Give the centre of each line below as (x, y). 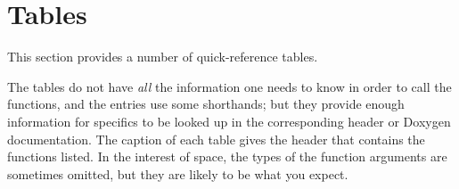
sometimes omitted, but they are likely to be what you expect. (178, 173)
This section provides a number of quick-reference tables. (163, 57)
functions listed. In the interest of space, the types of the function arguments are (227, 156)
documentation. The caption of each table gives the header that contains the (216, 139)
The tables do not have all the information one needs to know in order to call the (229, 86)
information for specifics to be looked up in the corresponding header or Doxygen (229, 121)
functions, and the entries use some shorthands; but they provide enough (206, 104)
